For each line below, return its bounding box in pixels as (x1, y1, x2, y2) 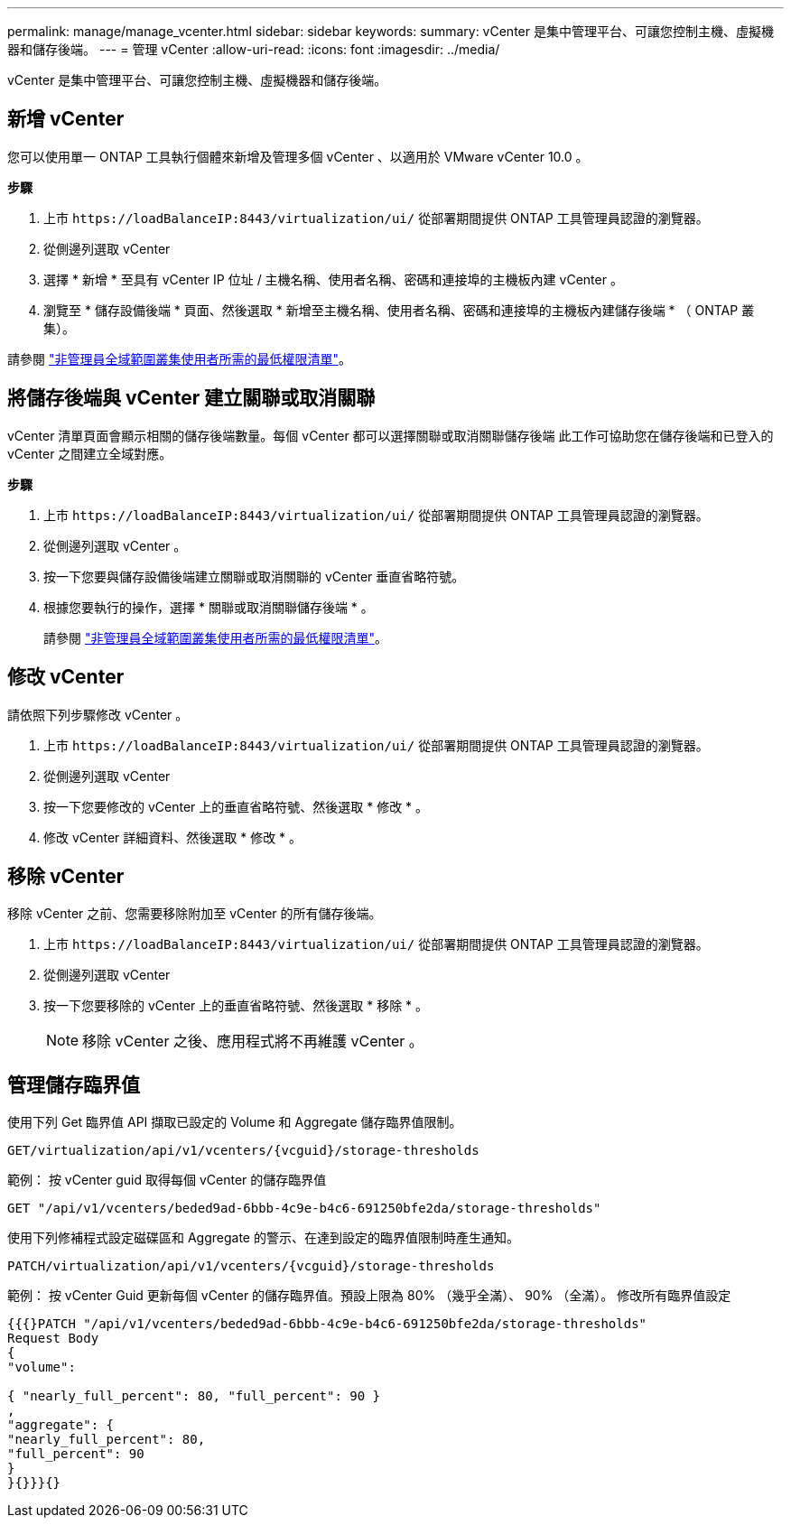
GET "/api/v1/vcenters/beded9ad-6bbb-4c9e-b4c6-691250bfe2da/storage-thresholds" (7, 1201, 601, 1216)
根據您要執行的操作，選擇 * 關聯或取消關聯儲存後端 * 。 (43, 599, 374, 615)
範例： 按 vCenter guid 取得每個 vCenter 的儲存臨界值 (7, 1172, 327, 1188)
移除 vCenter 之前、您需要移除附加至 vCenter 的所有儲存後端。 (7, 906, 382, 922)
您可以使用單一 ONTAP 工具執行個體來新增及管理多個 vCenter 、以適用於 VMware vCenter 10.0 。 (7, 148, 589, 164)
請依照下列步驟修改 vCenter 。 (7, 706, 189, 722)
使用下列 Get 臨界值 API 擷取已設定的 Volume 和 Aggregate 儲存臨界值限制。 (7, 1114, 462, 1130)
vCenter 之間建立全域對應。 (7, 445, 172, 461)
